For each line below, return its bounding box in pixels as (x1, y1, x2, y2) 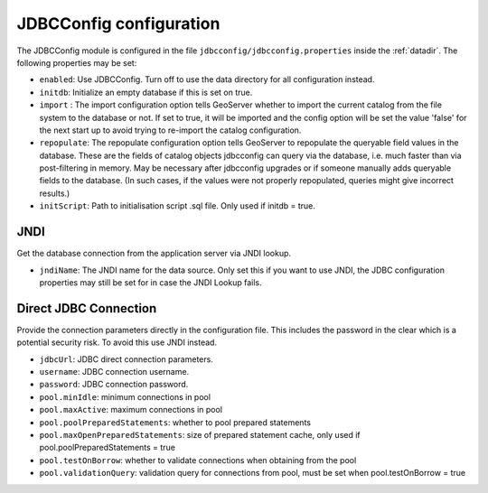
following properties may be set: (16, 57, 137, 68)
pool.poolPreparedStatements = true (39, 442, 176, 453)
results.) (39, 188, 70, 199)
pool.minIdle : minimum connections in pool (39, 391, 211, 402)
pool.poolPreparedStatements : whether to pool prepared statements (39, 416, 312, 428)
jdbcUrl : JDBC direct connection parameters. (39, 353, 214, 365)
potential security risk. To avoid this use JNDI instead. (16, 337, 217, 348)
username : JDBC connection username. (39, 367, 190, 377)
